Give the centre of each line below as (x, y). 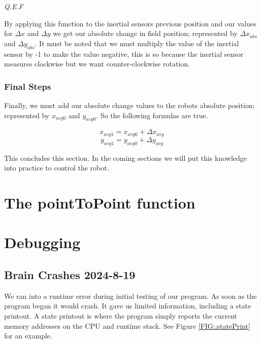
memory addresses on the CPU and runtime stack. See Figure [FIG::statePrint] (127, 325)
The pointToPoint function (100, 202)
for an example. (28, 336)
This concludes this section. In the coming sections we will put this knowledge (126, 158)
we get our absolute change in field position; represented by (145, 33)
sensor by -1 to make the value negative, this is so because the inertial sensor (124, 54)
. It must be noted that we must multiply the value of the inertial (137, 43)
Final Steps (28, 86)
